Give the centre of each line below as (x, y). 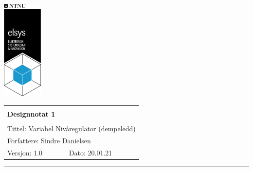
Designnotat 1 (31, 113)
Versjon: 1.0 (25, 152)
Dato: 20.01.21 (90, 152)
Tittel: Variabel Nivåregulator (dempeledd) (72, 128)
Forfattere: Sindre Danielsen (49, 140)
